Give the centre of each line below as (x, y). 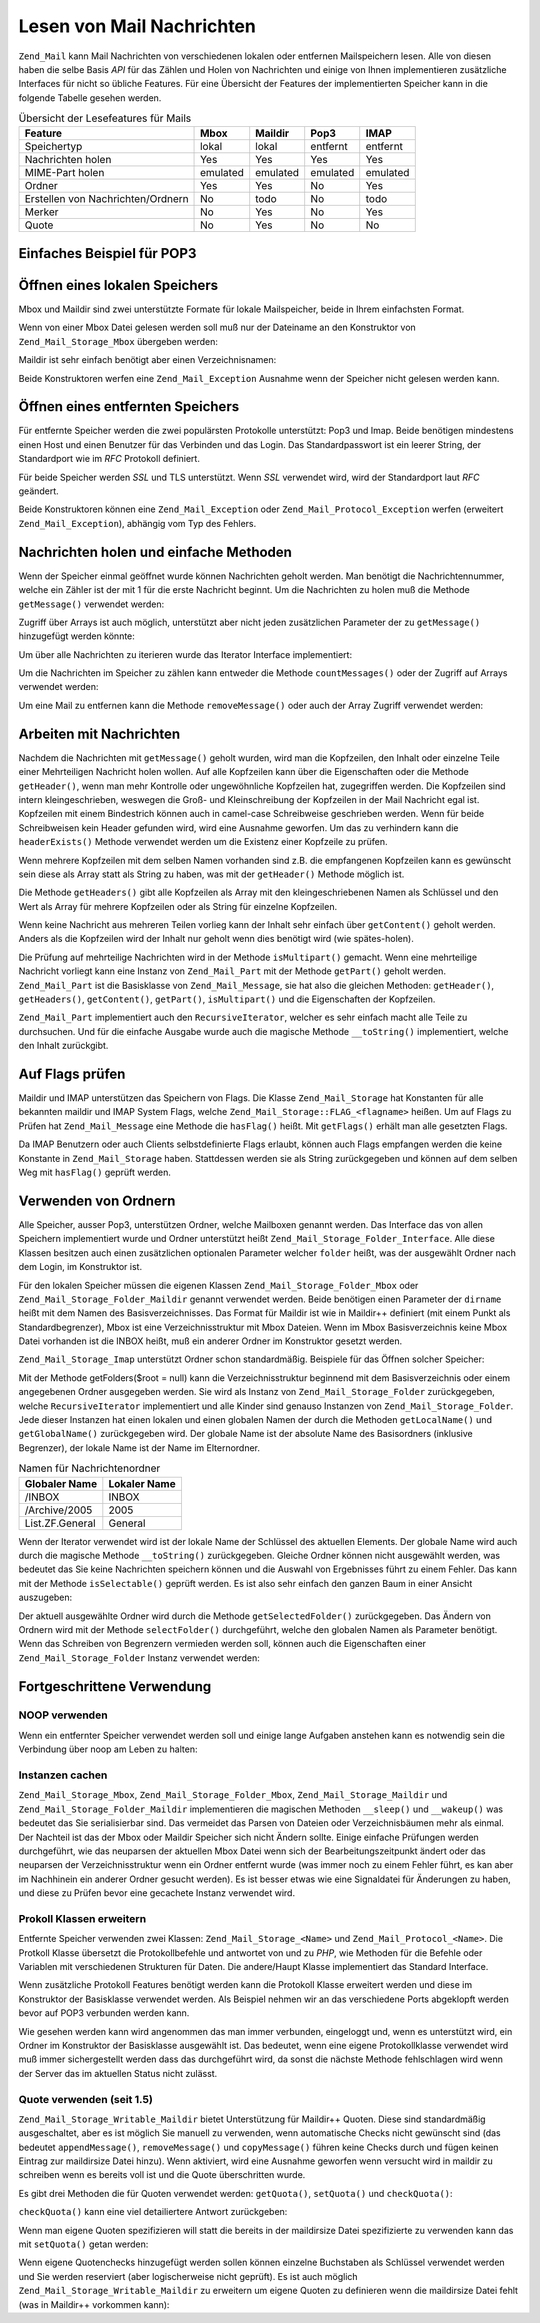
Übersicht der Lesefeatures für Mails (105, 118)
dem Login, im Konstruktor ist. (80, 1267)
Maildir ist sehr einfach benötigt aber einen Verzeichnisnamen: (147, 360)
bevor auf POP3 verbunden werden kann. (104, 2013)
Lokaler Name (142, 1483)
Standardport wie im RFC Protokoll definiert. (109, 459)
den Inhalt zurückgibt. (63, 1046)
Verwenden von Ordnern (97, 1200)
